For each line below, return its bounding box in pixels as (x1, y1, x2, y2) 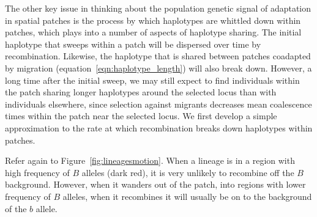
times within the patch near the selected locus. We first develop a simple (5, 109, 277, 122)
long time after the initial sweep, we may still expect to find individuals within (5, 73, 300, 86)
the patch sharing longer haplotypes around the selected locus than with (5, 86, 277, 98)
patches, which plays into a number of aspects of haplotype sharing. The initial (5, 26, 302, 39)
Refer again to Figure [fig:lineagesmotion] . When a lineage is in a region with (5, 154, 295, 167)
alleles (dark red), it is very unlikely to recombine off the (81, 166, 294, 178)
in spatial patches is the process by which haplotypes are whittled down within (5, 13, 301, 26)
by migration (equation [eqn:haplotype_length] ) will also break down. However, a (5, 61, 312, 74)
